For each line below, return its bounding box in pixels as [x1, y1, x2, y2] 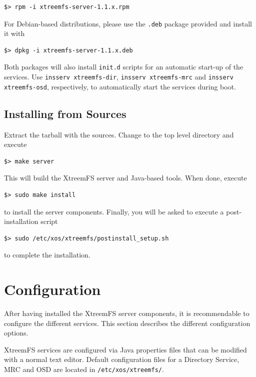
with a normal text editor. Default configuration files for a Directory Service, [4, 354, 239, 364]
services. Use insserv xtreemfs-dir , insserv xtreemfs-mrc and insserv [4, 71, 233, 82]
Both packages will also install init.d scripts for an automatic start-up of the [4, 61, 243, 72]
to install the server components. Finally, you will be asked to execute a [4, 206, 224, 216]
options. [4, 327, 28, 338]
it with [4, 28, 25, 38]
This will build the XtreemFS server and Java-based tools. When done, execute [4, 172, 247, 183]
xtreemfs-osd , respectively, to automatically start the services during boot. [4, 81, 236, 91]
